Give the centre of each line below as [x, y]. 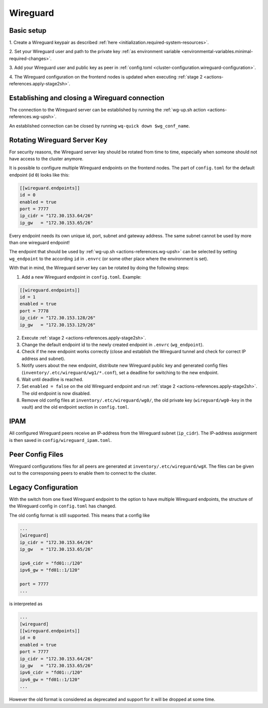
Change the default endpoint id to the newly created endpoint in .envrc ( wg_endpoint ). [113, 345]
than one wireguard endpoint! [39, 243]
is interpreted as [26, 604]
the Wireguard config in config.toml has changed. [63, 506]
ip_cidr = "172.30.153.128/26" [58, 318]
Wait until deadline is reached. [53, 379]
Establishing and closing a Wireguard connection [87, 98]
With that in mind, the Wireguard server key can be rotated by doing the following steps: [99, 268]
